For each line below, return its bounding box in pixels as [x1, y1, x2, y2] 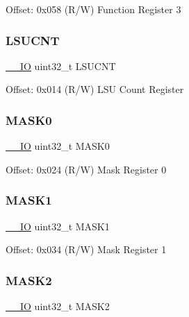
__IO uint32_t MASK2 [6, 299, 110, 314]
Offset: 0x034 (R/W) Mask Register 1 [6, 242, 167, 257]
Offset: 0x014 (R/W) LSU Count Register [6, 82, 184, 96]
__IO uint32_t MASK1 [6, 219, 110, 233]
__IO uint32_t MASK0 [6, 139, 110, 153]
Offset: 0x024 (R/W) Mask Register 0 [6, 162, 167, 176]
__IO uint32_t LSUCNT [6, 58, 116, 73]
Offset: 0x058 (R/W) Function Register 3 [6, 2, 181, 16]
